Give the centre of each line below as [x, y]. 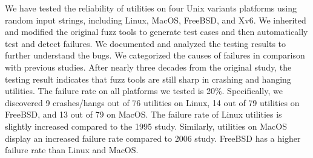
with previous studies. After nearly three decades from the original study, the [148, 67]
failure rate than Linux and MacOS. [72, 150]
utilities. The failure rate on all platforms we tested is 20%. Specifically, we [144, 91]
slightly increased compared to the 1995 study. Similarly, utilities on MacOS [146, 126]
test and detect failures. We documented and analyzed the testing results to [146, 43]
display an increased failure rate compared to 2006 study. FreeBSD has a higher [153, 138]
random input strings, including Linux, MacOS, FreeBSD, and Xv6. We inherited [156, 20]
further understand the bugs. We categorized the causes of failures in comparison [155, 55]
